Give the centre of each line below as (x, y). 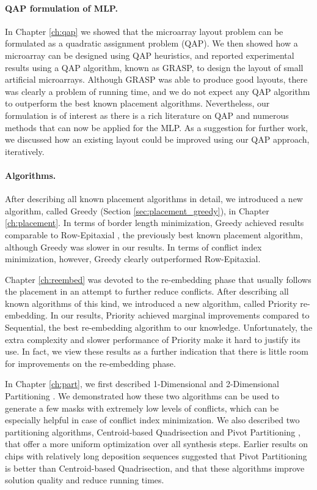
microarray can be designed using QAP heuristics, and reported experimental (150, 55)
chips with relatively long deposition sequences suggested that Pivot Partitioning (156, 456)
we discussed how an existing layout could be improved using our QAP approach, (157, 139)
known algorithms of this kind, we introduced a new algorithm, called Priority (151, 303)
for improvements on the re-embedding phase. (90, 363)
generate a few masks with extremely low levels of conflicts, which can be (142, 408)
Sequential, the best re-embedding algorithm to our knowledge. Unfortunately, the (159, 327)
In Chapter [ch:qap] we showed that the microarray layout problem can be (144, 31)
